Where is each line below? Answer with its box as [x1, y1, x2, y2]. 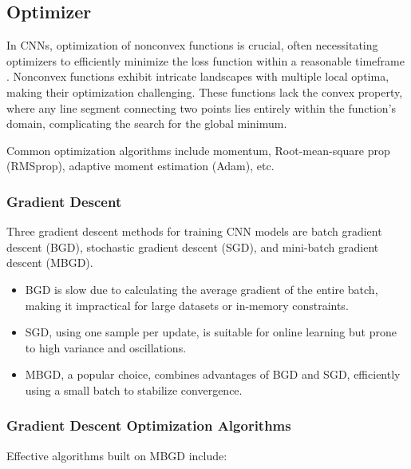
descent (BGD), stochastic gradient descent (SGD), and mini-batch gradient [6, 238, 379, 255]
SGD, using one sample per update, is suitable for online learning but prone [25, 324, 397, 340]
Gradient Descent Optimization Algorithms [6, 415, 291, 435]
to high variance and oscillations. [25, 339, 187, 356]
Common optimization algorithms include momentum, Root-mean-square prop [6, 141, 390, 158]
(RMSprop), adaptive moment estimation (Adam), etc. [6, 157, 275, 174]
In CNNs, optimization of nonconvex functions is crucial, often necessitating [6, 37, 378, 54]
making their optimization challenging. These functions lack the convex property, [6, 83, 403, 100]
